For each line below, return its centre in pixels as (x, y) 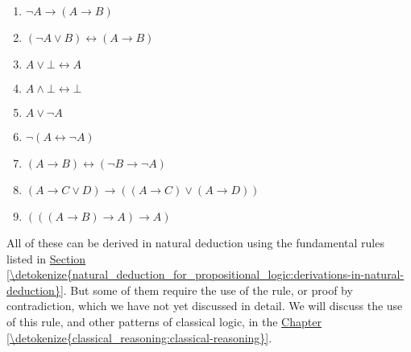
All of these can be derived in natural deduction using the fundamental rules (195, 242)
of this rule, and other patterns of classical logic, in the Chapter (164, 321)
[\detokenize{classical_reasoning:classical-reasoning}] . (139, 337)
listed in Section (46, 258)
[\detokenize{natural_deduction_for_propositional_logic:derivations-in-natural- (205, 274)
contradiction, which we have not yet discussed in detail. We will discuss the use (205, 306)
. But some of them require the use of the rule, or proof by (208, 290)
